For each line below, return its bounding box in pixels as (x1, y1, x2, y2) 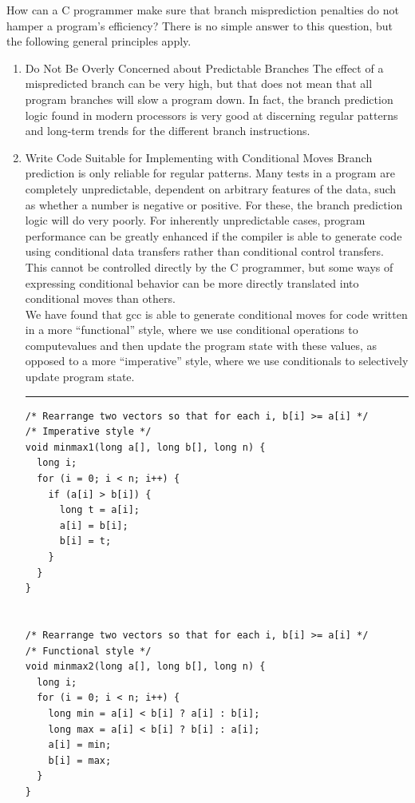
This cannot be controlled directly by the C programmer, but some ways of (25, 258, 393, 275)
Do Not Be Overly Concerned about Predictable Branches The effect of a (25, 59, 384, 76)
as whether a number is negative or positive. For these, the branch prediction (25, 196, 403, 213)
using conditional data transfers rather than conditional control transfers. (25, 243, 384, 260)
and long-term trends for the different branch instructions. (25, 122, 310, 139)
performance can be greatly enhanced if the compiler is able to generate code (25, 227, 402, 244)
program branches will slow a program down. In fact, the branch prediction (25, 90, 393, 107)
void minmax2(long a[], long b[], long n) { (25, 661, 266, 673)
